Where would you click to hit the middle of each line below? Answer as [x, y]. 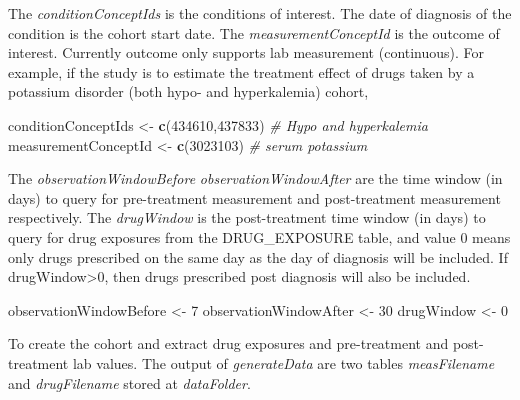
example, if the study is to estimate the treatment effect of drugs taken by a [241, 71]
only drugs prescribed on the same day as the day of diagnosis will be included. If [258, 256]
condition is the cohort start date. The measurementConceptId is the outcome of [254, 32]
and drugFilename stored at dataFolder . [129, 382]
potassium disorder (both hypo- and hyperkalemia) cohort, [188, 91]
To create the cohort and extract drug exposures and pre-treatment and [228, 343]
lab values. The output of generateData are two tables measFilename [283, 362]
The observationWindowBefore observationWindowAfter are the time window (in [255, 178]
